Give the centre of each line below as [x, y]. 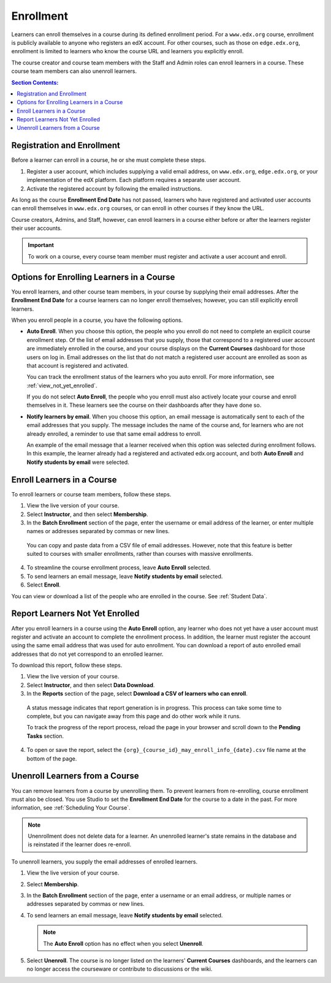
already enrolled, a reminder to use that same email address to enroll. [114, 434]
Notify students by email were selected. [78, 462]
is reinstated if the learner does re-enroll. [80, 844]
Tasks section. [45, 736]
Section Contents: [35, 82]
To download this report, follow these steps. [67, 666]
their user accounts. [37, 228]
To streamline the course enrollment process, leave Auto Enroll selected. [119, 567]
